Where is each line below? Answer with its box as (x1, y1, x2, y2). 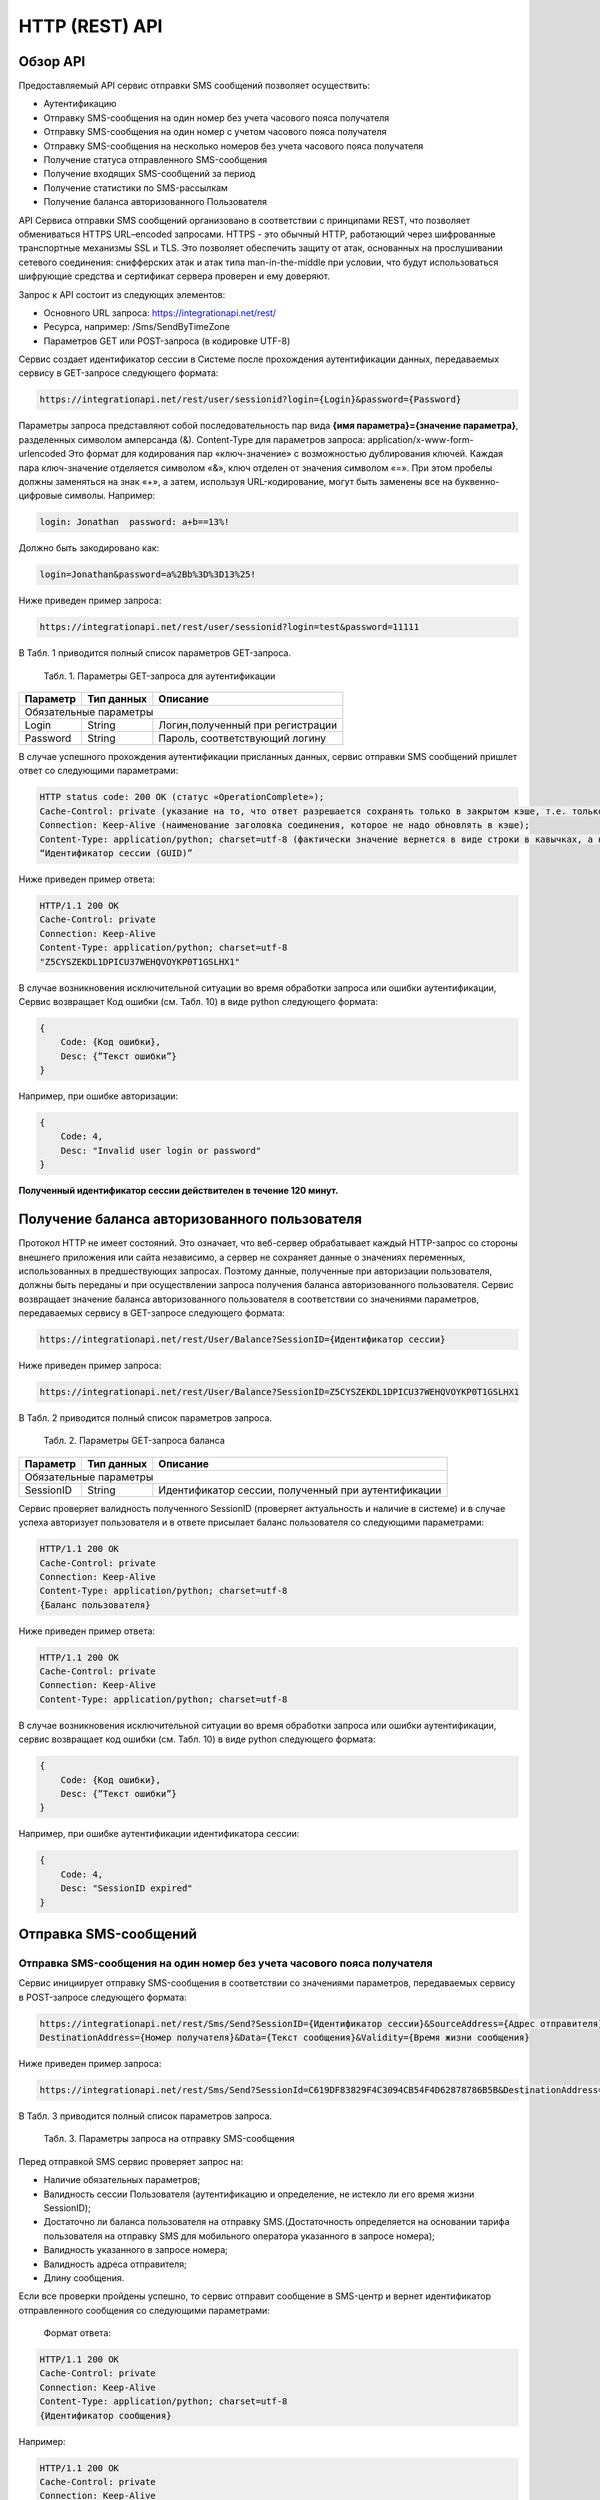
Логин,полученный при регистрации (158, 718, 338, 732)
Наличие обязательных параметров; (43, 2174, 201, 2186)
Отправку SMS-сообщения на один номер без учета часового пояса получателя (43, 111, 390, 124)
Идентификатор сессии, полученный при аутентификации (158, 1483, 442, 1497)
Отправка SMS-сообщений (18, 1925, 197, 1942)
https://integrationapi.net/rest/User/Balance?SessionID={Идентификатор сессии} (39, 1334, 446, 1345)
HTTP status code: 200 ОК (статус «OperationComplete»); (39, 791, 325, 803)
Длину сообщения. (43, 2271, 125, 2284)
